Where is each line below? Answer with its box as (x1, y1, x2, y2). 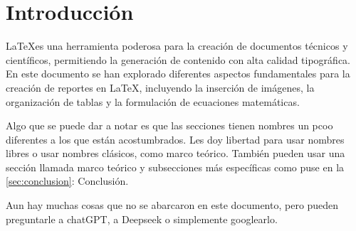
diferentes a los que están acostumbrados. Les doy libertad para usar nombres (6, 131, 345, 146)
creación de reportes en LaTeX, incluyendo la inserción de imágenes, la (6, 80, 315, 95)
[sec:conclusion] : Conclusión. (6, 173, 129, 188)
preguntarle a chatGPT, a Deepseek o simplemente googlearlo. (6, 211, 278, 226)
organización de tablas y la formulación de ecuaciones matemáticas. (6, 94, 300, 109)
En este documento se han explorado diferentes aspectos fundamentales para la (6, 66, 350, 81)
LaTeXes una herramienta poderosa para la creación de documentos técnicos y (6, 38, 348, 53)
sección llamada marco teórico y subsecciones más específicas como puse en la (6, 159, 345, 174)
